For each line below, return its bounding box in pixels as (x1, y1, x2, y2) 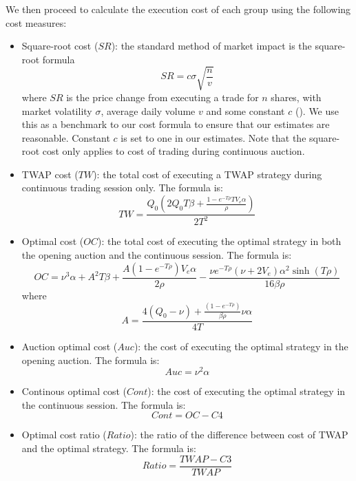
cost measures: (6, 15, 67, 30)
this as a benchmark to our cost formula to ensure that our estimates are (21, 117, 330, 131)
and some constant (206, 103, 285, 118)
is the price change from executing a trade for (66, 89, 259, 104)
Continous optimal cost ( (21, 384, 127, 398)
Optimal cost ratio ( (21, 427, 107, 442)
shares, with (271, 89, 322, 104)
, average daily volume (101, 103, 196, 118)
